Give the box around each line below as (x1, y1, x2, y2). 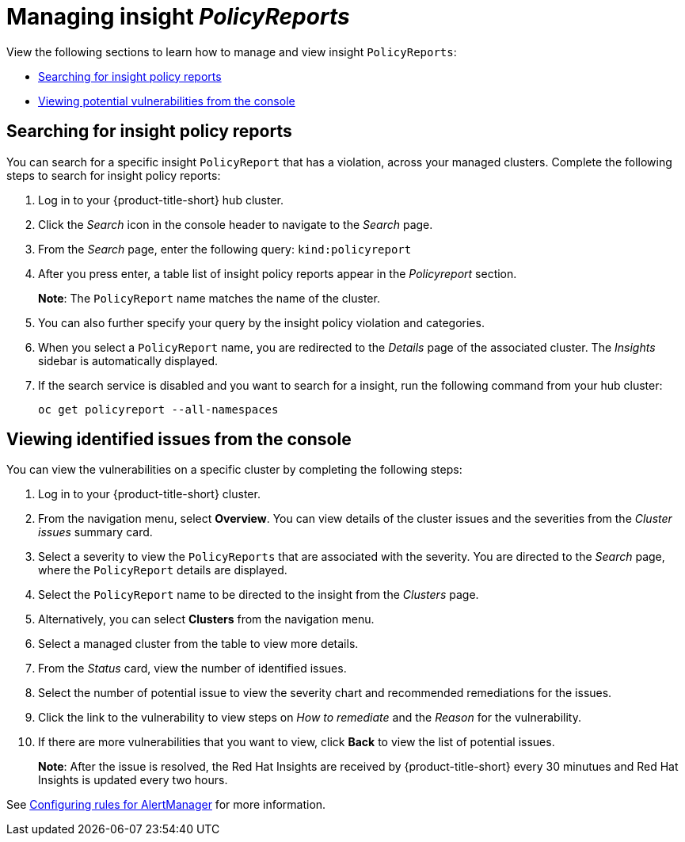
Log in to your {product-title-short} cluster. (38, 487, 261, 501)
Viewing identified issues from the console (6, 429, 352, 450)
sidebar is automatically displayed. (38, 353, 219, 368)
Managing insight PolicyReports (6, 3, 350, 30)
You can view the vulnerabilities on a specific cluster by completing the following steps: (6, 463, 462, 477)
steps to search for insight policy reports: (6, 168, 221, 182)
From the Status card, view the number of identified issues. (38, 661, 347, 676)
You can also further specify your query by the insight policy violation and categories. (38, 315, 485, 330)
